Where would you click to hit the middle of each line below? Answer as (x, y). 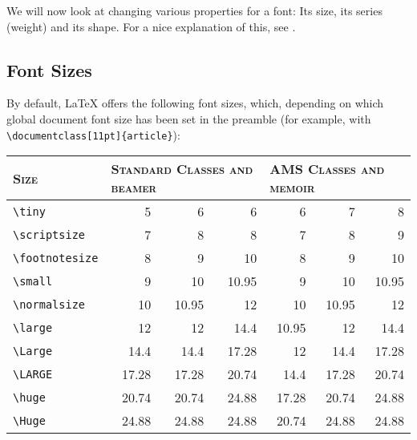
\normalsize (49, 304)
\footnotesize (56, 258)
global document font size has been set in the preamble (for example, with (189, 118)
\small (33, 281)
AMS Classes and (327, 169)
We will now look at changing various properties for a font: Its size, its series (194, 10)
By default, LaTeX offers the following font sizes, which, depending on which (195, 103)
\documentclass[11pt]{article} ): (93, 134)
